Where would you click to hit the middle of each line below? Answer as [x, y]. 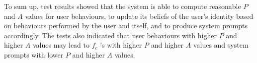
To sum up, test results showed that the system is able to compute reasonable [123, 6]
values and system [221, 45]
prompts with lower [34, 54]
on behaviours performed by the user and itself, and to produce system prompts [126, 26]
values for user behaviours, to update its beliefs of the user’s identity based [139, 16]
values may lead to [61, 45]
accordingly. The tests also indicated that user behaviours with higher [110, 35]
